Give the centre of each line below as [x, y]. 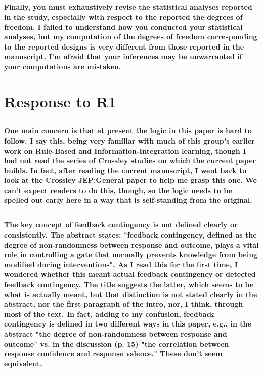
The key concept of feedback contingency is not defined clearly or [121, 225]
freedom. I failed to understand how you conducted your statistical [123, 27]
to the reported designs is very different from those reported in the [124, 46]
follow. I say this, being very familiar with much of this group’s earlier [129, 140]
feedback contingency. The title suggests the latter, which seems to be [129, 284]
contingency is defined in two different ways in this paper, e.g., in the [128, 324]
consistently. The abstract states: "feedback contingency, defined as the [130, 235]
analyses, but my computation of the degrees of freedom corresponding [131, 37]
